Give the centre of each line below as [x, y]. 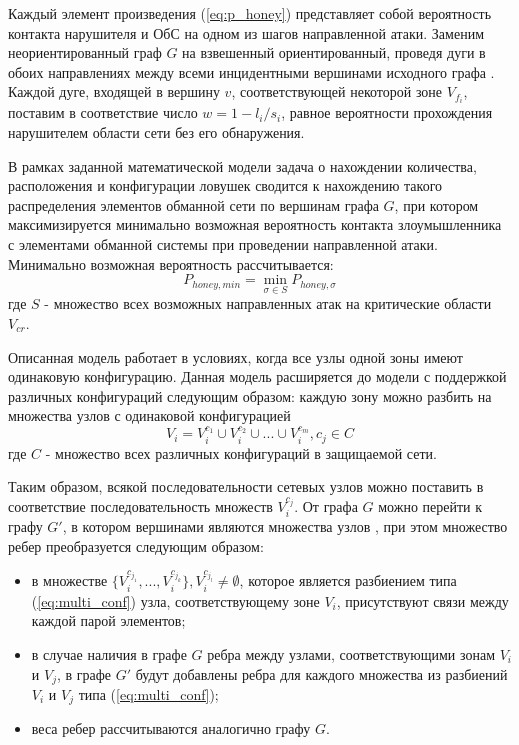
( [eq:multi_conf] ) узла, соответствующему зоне [175, 600]
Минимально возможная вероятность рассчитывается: [171, 263]
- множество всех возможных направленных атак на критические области [268, 303]
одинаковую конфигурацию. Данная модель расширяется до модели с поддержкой [257, 376]
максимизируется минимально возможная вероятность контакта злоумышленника [255, 224]
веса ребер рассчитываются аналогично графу [171, 728]
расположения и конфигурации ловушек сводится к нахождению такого [225, 185]
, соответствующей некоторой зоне [337, 91]
